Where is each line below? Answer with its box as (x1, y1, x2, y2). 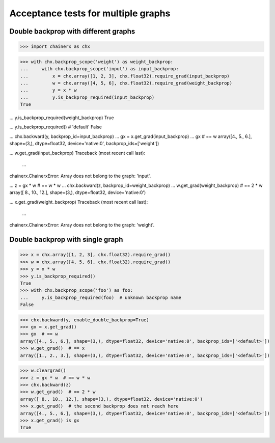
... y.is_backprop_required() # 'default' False (9, 124, 102, 130)
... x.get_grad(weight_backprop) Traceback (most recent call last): (9, 199, 148, 205)
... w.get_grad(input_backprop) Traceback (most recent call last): (9, 150, 145, 156)
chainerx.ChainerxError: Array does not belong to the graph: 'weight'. (9, 222, 155, 228)
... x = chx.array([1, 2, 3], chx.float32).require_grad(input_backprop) (20, 73, 230, 79)
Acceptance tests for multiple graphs (9, 8, 171, 19)
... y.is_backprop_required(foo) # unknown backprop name (20, 294, 182, 300)
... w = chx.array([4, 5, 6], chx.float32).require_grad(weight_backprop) (20, 80, 233, 86)
